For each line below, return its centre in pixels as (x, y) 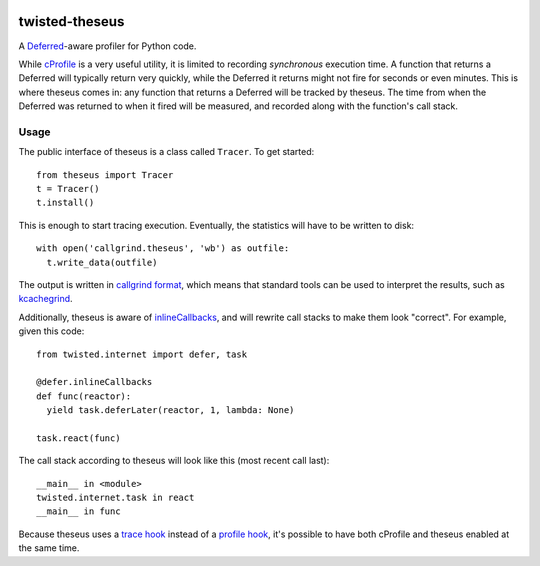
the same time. (49, 548)
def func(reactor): (84, 396)
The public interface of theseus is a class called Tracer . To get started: (166, 152)
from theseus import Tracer (105, 174)
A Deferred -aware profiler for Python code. (107, 46)
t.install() (65, 203)
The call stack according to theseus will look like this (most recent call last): (174, 461)
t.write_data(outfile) (102, 262)
